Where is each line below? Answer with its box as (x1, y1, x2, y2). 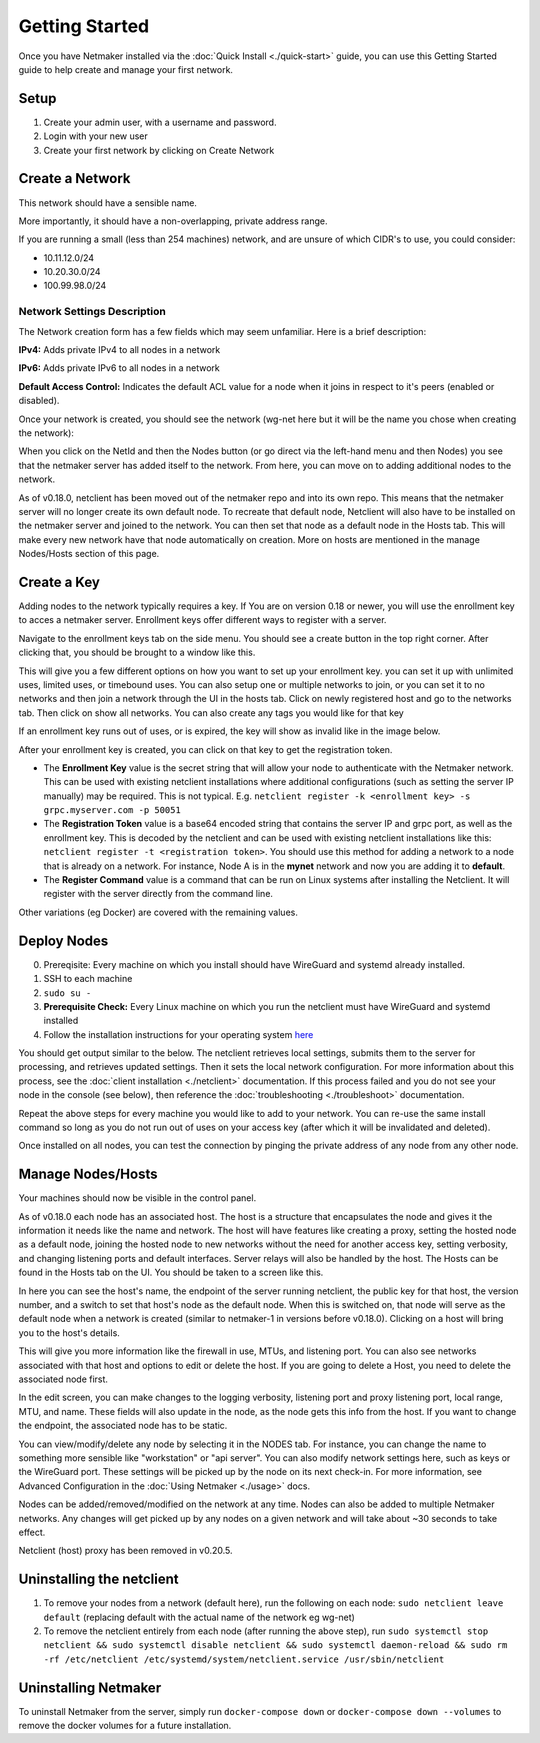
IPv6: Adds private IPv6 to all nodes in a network (18, 362, 220, 374)
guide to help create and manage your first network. (18, 63, 234, 75)
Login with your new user (43, 130, 149, 142)
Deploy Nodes (18, 932, 109, 949)
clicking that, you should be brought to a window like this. (18, 646, 256, 659)
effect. (18, 1526, 46, 1538)
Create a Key (18, 573, 100, 590)
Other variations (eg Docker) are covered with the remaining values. (18, 906, 299, 918)
